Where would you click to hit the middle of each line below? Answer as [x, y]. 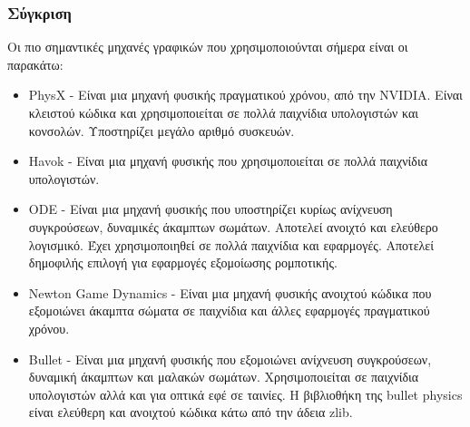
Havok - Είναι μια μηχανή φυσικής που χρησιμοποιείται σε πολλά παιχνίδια [228, 161]
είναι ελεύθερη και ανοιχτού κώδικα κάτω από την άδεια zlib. [191, 412]
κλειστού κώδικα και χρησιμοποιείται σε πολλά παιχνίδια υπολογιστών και [224, 112]
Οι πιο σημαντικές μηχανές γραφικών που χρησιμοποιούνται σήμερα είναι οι [208, 47]
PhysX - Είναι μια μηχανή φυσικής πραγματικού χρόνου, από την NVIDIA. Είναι [245, 95]
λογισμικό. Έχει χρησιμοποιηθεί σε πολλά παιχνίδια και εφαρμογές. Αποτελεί [231, 244]
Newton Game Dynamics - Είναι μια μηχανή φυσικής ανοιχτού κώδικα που [230, 292]
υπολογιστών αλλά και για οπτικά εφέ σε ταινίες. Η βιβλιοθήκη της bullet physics [245, 394]
